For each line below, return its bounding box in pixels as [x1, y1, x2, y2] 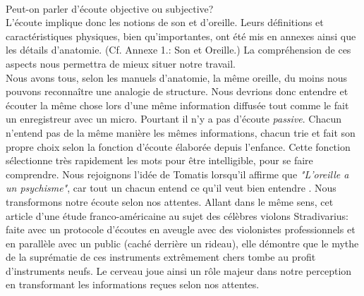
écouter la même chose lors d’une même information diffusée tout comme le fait [6, 97, 349, 112]
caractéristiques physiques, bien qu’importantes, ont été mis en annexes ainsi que [6, 28, 356, 43]
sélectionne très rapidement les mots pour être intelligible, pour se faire [6, 153, 313, 168]
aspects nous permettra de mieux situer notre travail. [6, 56, 236, 70]
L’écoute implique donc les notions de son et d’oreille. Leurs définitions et [6, 15, 324, 30]
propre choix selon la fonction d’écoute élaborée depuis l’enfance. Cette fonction [6, 139, 351, 154]
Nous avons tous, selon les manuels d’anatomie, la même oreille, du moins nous [6, 70, 347, 85]
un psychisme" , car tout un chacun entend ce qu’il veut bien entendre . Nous [6, 180, 336, 195]
